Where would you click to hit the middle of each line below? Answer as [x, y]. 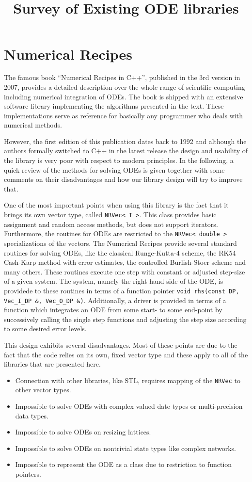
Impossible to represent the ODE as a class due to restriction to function [124, 464]
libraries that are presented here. [52, 364]
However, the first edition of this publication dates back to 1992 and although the [125, 141]
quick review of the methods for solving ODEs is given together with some [114, 169]
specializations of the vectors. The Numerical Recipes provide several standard [120, 243]
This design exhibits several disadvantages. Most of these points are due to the [121, 345]
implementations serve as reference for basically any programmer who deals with [123, 115]
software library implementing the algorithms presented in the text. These [114, 106]
